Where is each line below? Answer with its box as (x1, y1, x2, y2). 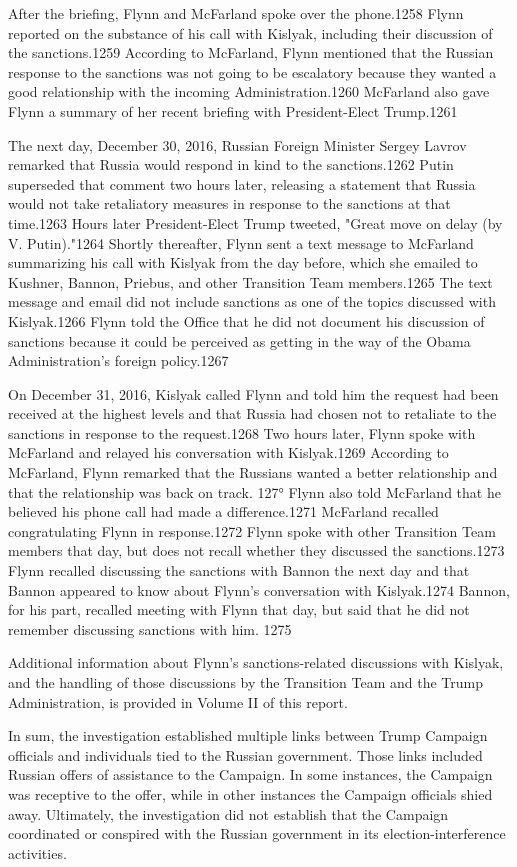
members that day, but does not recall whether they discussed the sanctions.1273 (8, 540, 505, 561)
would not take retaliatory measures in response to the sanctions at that (8, 193, 451, 214)
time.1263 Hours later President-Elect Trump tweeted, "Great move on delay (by (8, 212, 503, 233)
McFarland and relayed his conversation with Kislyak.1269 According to (8, 442, 449, 463)
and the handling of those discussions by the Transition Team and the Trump (8, 672, 484, 692)
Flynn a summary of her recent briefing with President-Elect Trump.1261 (8, 100, 458, 121)
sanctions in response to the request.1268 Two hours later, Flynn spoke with (8, 422, 476, 443)
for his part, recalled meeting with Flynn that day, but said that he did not (8, 599, 470, 620)
